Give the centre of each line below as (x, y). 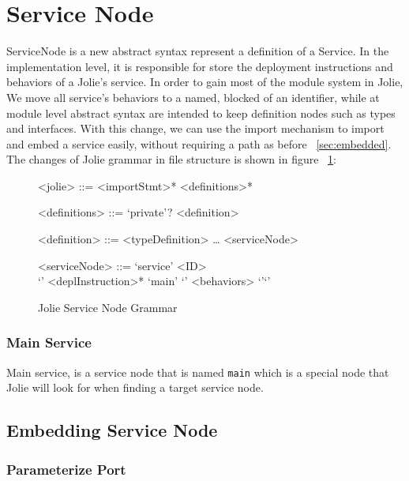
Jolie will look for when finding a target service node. (135, 387)
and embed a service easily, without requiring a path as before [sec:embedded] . (199, 143)
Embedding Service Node (112, 430)
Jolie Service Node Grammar (108, 307)
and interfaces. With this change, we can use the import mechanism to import (195, 128)
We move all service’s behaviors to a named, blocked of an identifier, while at (193, 97)
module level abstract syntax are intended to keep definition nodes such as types (201, 113)
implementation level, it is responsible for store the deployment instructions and (200, 66)
